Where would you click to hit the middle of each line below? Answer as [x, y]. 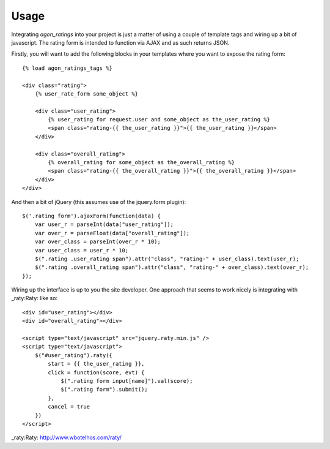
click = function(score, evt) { [96, 372]
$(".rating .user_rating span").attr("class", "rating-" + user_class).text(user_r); [167, 258]
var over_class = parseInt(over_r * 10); [98, 242]
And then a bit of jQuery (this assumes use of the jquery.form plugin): [99, 202]
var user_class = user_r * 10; [82, 250]
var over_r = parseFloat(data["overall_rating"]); [112, 233]
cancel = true [69, 407]
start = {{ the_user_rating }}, [96, 364]
